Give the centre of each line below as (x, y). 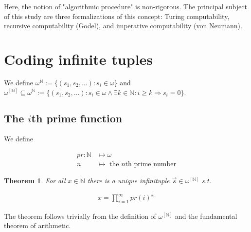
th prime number (151, 164)
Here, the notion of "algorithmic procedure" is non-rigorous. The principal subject (125, 6)
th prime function (77, 118)
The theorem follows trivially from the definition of (80, 216)
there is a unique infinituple (128, 180)
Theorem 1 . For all (35, 180)
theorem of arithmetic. (37, 225)
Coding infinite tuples (79, 59)
